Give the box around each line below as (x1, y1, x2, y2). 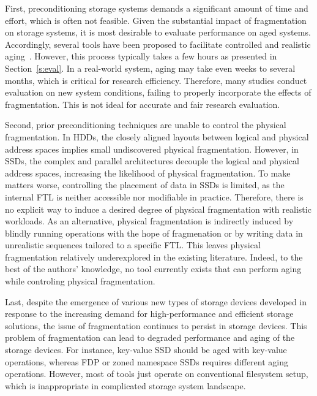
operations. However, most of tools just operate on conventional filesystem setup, (5, 367, 308, 380)
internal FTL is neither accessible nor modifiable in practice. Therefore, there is (5, 190, 304, 203)
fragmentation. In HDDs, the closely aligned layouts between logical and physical (5, 130, 309, 143)
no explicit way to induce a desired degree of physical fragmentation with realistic (5, 202, 311, 215)
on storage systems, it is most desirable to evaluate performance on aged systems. (5, 26, 311, 39)
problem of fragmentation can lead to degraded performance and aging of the (5, 331, 295, 344)
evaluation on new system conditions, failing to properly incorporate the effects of (5, 86, 311, 99)
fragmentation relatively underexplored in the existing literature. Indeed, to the (5, 250, 303, 263)
